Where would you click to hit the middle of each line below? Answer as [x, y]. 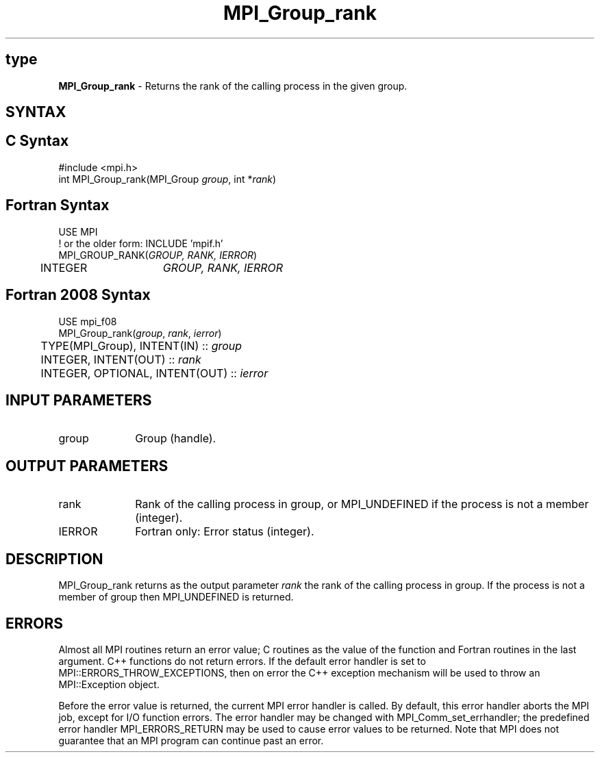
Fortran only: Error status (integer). [225, 532]
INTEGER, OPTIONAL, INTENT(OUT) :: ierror [154, 373]
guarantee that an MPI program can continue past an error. [191, 740]
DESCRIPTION [54, 559]
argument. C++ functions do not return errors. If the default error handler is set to [242, 661]
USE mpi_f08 [88, 321]
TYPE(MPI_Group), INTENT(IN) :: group [141, 345]
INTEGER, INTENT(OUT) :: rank [121, 359]
